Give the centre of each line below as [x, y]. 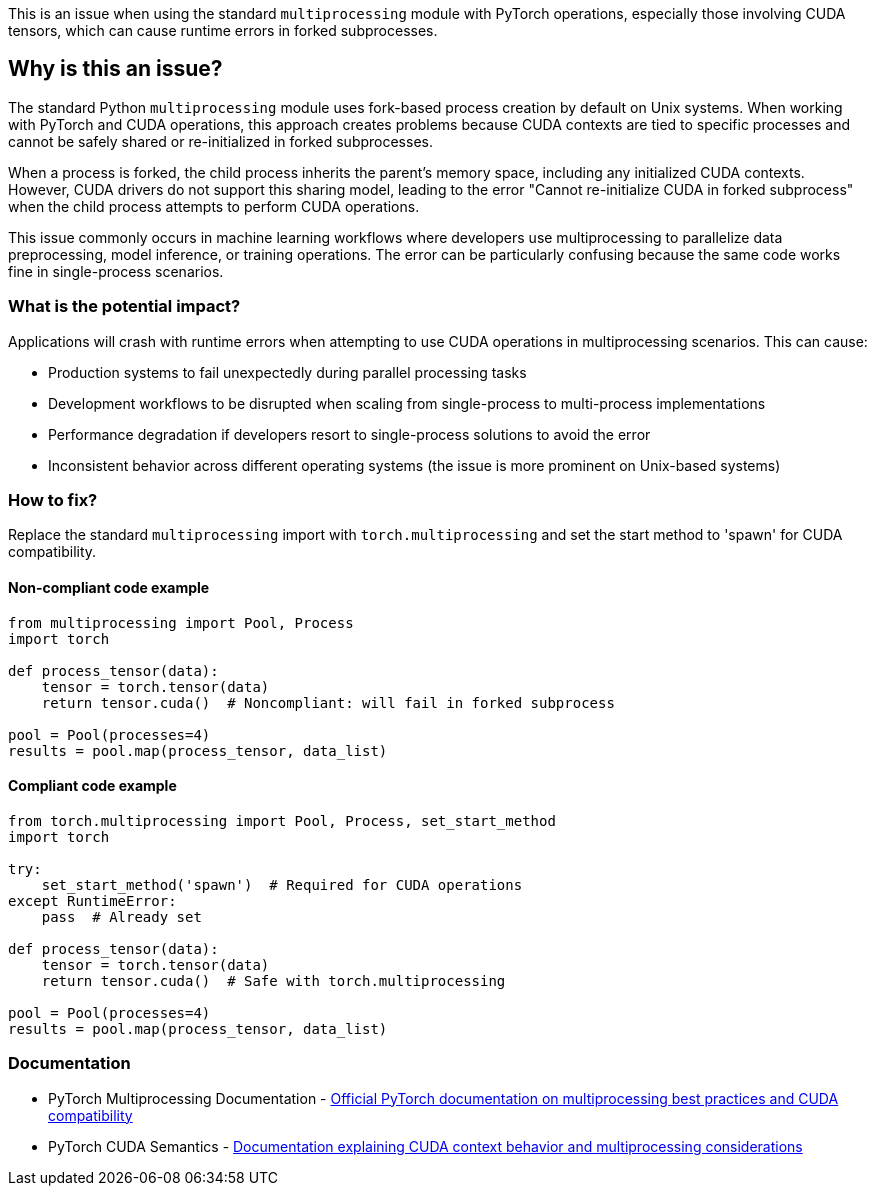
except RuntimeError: [92, 900]
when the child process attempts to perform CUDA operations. [214, 206]
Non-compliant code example [109, 587]
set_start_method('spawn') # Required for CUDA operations [282, 884]
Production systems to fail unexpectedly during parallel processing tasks [287, 372]
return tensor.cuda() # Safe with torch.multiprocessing [273, 980]
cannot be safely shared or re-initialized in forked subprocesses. [220, 141]
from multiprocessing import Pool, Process [181, 622]
